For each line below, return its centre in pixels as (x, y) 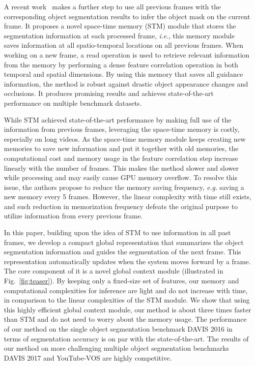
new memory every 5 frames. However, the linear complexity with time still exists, (128, 197)
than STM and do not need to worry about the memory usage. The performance (125, 319)
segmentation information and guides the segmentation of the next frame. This (123, 252)
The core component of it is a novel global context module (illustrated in (114, 271)
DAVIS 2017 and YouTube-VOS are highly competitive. (88, 357)
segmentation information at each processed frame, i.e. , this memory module (119, 35)
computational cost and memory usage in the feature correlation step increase (121, 158)
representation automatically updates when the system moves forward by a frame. (127, 261)
